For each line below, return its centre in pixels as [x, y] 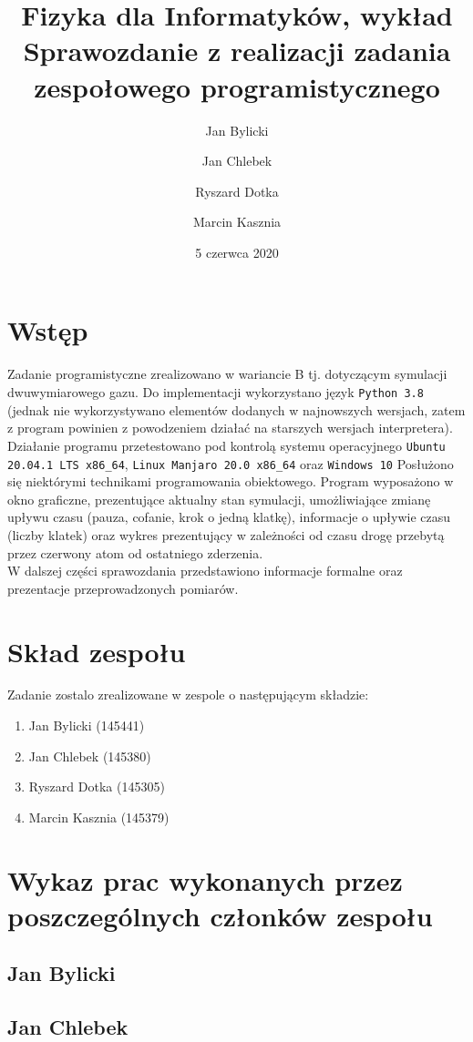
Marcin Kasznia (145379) [99, 817]
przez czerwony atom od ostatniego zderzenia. [135, 552]
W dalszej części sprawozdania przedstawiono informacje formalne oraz [205, 571]
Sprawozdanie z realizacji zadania [237, 51]
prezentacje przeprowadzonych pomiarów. [123, 588]
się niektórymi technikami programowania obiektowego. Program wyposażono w [231, 481]
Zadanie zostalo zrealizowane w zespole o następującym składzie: [188, 695]
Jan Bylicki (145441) [87, 725]
